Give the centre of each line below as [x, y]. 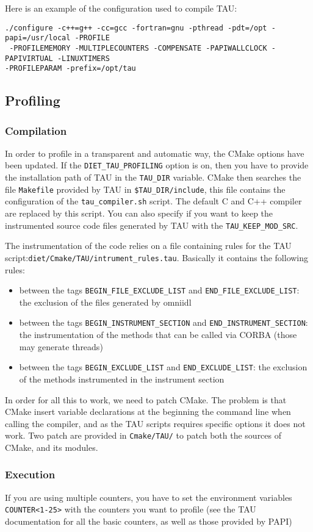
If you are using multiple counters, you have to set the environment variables [149, 497]
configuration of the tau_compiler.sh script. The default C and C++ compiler [153, 201]
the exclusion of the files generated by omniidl [105, 302]
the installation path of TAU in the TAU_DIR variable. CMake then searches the [153, 177]
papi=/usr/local [38, 38]
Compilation [36, 130]
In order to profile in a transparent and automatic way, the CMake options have [155, 153]
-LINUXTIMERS [83, 58]
